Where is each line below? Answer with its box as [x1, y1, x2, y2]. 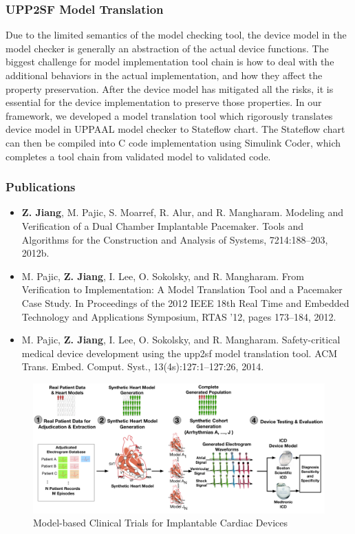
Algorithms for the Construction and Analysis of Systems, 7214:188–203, [21, 232, 328, 246]
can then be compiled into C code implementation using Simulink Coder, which [6, 135, 341, 149]
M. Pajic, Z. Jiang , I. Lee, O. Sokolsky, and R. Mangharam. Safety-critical [21, 332, 341, 347]
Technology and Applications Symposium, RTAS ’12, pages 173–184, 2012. [21, 309, 336, 323]
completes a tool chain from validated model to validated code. [6, 149, 271, 163]
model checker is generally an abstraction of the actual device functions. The [6, 41, 329, 55]
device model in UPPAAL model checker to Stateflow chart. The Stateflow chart [6, 122, 345, 136]
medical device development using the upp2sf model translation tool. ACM [21, 345, 338, 360]
